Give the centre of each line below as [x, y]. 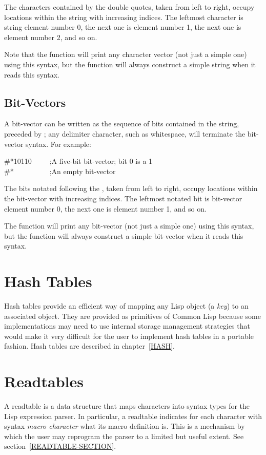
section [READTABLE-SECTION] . [60, 446]
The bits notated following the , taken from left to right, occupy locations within [131, 188]
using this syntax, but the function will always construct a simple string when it [130, 64]
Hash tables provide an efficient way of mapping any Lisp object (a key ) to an [126, 306]
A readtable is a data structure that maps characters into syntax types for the [127, 406]
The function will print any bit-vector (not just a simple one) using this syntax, [129, 226]
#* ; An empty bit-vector [60, 171]
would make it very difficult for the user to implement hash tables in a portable [129, 336]
